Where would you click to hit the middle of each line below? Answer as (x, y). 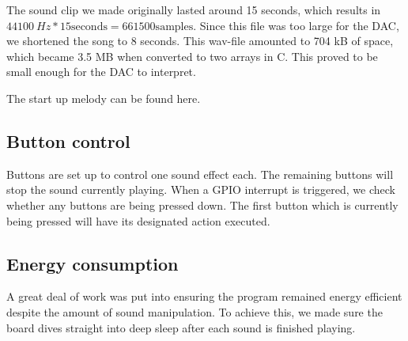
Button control (68, 140)
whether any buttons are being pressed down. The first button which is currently (202, 205)
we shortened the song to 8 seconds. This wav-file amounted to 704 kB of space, (200, 41)
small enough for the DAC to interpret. (101, 72)
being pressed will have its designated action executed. (138, 220)
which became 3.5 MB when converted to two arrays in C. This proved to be (192, 56)
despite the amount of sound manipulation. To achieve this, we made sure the (195, 311)
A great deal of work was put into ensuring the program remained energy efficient (204, 296)
